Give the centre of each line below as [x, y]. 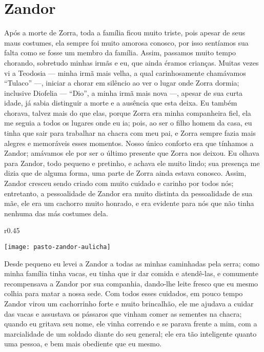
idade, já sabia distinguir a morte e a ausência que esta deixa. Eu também [121, 103]
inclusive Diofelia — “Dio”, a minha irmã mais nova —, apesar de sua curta [124, 92]
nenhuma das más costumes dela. [56, 213]
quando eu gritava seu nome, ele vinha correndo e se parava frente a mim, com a [131, 324]
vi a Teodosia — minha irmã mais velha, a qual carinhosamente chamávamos [125, 73]
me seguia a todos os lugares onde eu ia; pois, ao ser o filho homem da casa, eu [128, 123]
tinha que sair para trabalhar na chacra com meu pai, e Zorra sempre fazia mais [130, 133]
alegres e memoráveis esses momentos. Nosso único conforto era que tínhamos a [129, 143]
